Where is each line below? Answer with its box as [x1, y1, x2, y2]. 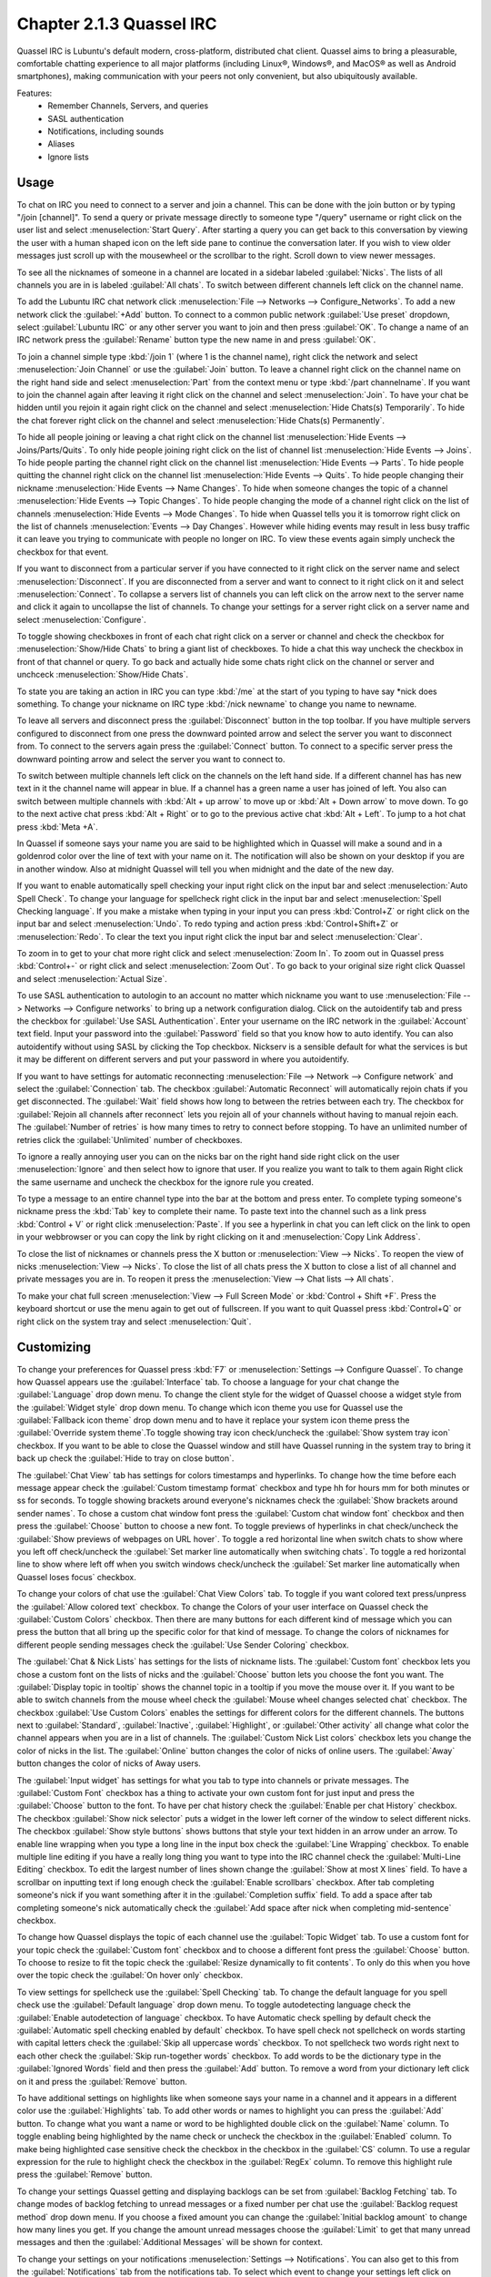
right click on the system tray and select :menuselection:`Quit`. [16, 1316, 252, 1327]
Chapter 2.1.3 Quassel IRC [16, 14, 217, 34]
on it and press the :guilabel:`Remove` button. [16, 2076, 187, 2087]
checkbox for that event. [16, 546, 109, 557]
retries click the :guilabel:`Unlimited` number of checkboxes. [16, 1134, 243, 1145]
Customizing [16, 1340, 91, 1355]
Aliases [47, 138, 75, 149]
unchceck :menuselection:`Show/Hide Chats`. [16, 669, 189, 680]
